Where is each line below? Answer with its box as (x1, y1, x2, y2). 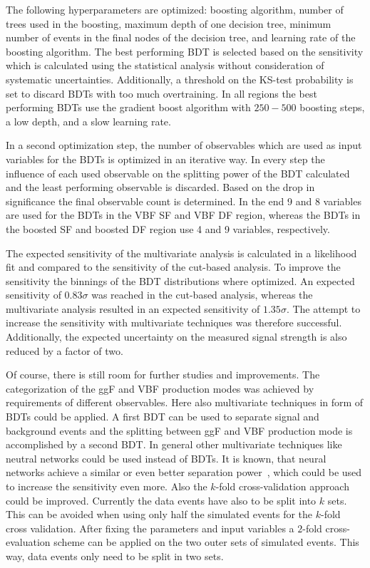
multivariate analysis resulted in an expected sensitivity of (6, 301, 260, 316)
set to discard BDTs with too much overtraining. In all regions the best (6, 86, 317, 100)
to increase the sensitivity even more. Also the (6, 479, 207, 493)
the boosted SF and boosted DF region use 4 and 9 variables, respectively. (6, 221, 330, 236)
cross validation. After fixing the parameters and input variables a (6, 520, 294, 535)
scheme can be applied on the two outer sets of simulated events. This (53, 535, 359, 549)
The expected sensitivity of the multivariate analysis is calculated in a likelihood (6, 245, 357, 260)
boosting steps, (299, 100, 365, 115)
